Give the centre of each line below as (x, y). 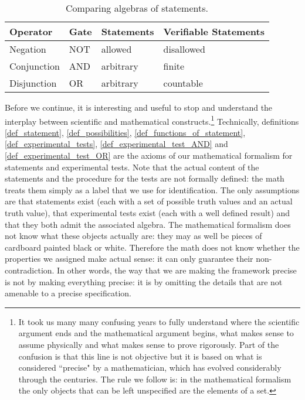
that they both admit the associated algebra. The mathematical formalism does (148, 224)
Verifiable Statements (214, 31)
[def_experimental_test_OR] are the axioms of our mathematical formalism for (149, 155)
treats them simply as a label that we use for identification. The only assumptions (152, 189)
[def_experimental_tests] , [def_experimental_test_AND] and (116, 144)
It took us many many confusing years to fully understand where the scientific (159, 321)
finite (174, 66)
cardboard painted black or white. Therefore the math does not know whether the (152, 247)
